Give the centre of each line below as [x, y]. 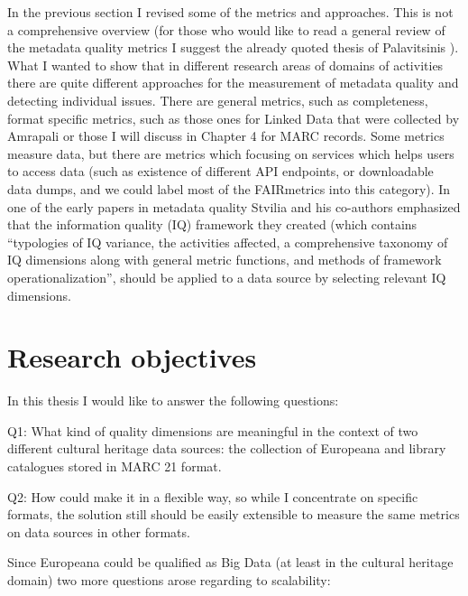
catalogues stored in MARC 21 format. [115, 466]
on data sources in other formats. [99, 531]
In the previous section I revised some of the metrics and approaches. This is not [230, 12]
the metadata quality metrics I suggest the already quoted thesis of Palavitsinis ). [233, 47]
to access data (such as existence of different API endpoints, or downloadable [220, 171]
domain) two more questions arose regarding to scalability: [169, 579]
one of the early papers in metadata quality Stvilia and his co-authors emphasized [234, 206]
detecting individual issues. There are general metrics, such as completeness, [218, 100]
